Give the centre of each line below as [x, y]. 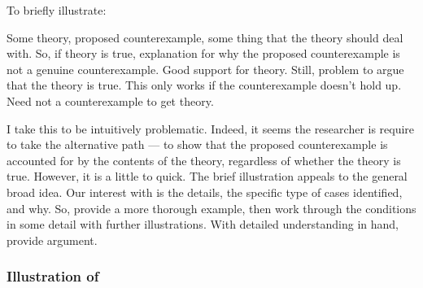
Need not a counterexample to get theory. [110, 100]
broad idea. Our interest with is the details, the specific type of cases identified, [205, 192]
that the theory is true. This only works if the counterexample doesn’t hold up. [204, 85]
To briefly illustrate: [57, 10]
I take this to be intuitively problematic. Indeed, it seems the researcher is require [211, 128]
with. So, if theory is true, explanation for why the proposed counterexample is [203, 53]
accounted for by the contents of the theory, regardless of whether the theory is [204, 160]
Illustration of [53, 276]
